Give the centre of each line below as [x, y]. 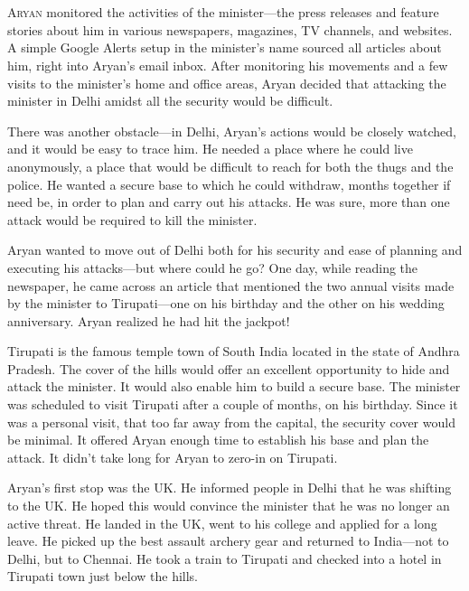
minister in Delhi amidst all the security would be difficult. [170, 101]
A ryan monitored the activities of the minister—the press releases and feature [223, 12]
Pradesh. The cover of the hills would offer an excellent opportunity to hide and [229, 368]
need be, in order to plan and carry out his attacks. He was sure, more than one [229, 202]
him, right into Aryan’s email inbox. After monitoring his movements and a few [228, 65]
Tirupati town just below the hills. [103, 576]
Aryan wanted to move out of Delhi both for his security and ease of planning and [235, 250]
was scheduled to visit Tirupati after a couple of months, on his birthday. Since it [233, 404]
